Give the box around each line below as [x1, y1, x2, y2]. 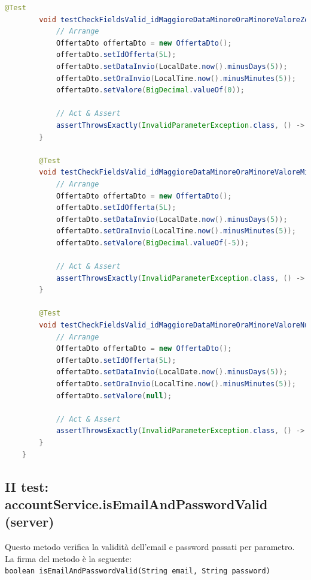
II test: [5, 477, 49, 495]
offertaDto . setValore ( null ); [56, 391, 172, 400]
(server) [5, 512, 54, 531]
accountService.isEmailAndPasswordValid [5, 494, 268, 513]
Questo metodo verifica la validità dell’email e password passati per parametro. [5, 540, 295, 553]
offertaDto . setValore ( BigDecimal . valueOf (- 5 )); [56, 238, 249, 247]
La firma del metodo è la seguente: [5, 552, 132, 564]
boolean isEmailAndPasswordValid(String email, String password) [5, 567, 270, 576]
